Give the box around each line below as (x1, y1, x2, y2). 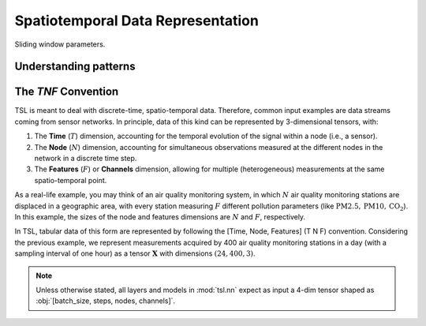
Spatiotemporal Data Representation (14, 12, 260, 29)
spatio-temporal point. (34, 175, 107, 185)
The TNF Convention (14, 85, 119, 99)
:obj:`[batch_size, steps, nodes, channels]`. (35, 296, 176, 305)
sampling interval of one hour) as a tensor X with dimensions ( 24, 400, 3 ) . (14, 249, 256, 258)
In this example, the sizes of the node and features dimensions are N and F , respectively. (14, 212, 306, 221)
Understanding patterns (14, 60, 136, 73)
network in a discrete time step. (34, 154, 137, 163)
